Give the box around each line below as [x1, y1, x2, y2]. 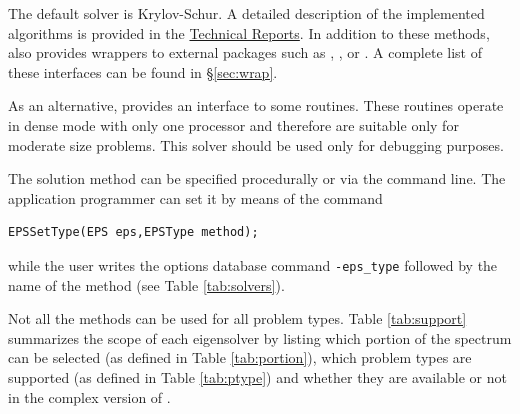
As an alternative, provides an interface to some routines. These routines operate [8, 95, 504, 116]
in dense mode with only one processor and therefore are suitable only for [8, 114, 459, 135]
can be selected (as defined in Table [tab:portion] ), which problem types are [8, 347, 472, 368]
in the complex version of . [8, 386, 171, 407]
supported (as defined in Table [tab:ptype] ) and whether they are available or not [8, 366, 507, 387]
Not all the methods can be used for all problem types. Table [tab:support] [8, 308, 467, 329]
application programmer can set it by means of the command [8, 187, 383, 208]
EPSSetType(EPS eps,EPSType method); [8, 225, 259, 240]
